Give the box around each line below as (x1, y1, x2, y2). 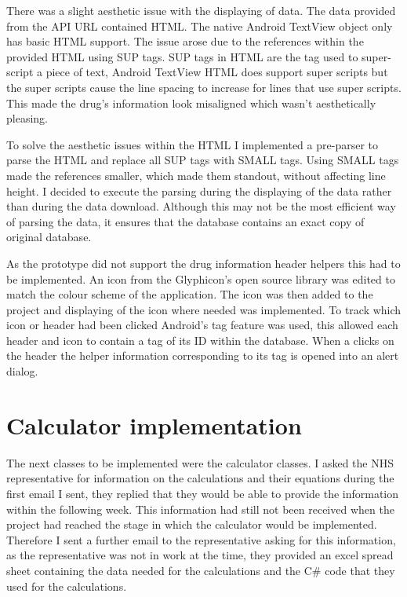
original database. (6, 229, 92, 245)
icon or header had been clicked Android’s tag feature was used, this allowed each (6, 317, 398, 333)
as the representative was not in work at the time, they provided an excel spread (6, 547, 394, 563)
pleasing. (6, 110, 48, 126)
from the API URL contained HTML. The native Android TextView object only (6, 17, 393, 34)
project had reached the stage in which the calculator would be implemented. (6, 516, 377, 533)
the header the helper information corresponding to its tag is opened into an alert (6, 347, 399, 364)
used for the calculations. (6, 577, 127, 594)
